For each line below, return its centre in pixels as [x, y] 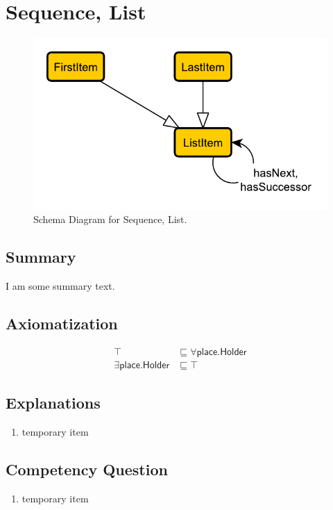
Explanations [53, 403]
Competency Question [87, 469]
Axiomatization [62, 323]
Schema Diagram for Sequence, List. [110, 219]
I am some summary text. [60, 286]
